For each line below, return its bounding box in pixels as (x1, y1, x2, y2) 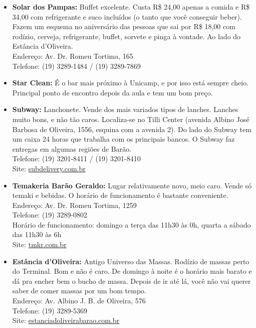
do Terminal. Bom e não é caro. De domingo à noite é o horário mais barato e (12, 266, 252, 276)
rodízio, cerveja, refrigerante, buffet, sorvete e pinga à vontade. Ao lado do (12, 31, 241, 41)
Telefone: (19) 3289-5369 (12, 305, 88, 315)
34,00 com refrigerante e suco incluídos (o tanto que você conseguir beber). (12, 11, 242, 22)
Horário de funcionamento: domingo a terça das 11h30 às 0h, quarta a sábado (12, 219, 251, 230)
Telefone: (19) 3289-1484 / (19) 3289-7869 (12, 60, 141, 71)
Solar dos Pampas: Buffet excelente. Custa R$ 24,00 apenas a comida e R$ (12, 2, 250, 12)
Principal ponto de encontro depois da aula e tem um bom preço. (12, 87, 213, 97)
